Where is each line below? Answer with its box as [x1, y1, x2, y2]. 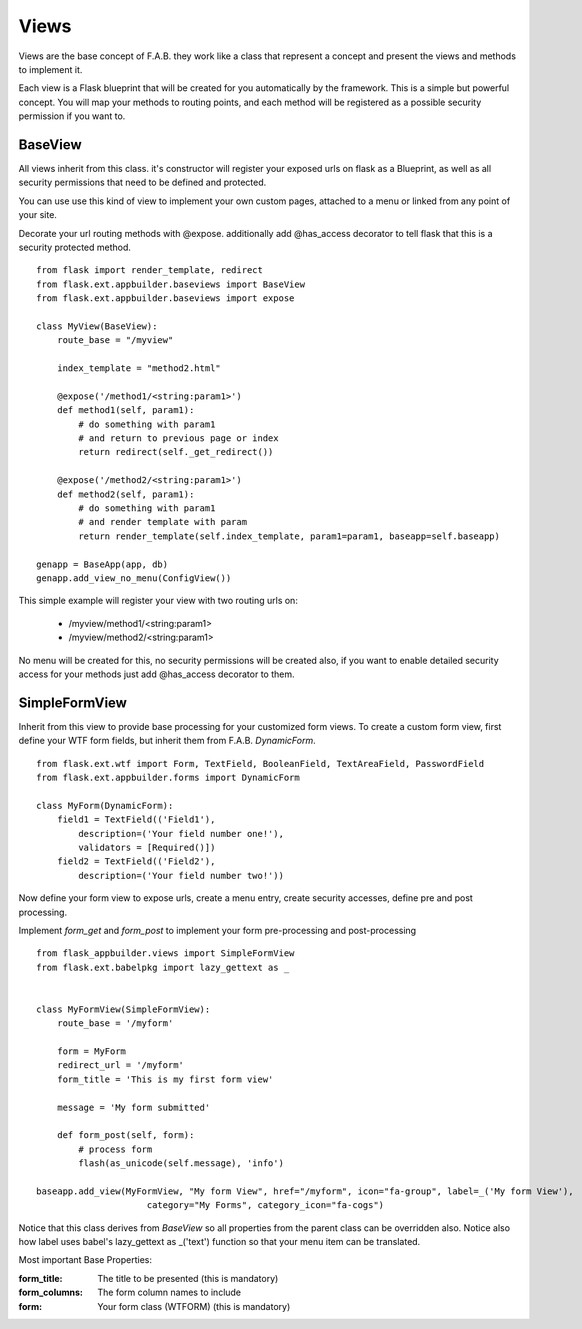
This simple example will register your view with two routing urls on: [18, 595, 299, 607]
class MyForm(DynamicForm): [36, 800, 174, 811]
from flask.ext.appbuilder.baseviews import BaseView [36, 278, 305, 290]
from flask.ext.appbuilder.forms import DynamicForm [36, 771, 300, 783]
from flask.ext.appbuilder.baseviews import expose [36, 293, 295, 304]
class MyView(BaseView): [36, 320, 158, 332]
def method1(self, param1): [56, 405, 195, 416]
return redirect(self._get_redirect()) [78, 446, 274, 458]
